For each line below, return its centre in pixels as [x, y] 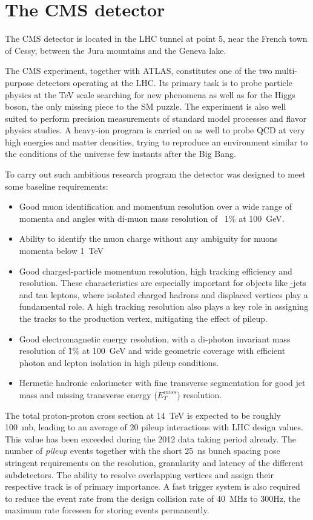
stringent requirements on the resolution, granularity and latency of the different [154, 462]
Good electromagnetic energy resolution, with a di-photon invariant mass [155, 338]
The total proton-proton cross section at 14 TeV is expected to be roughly [143, 415]
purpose [19, 82]
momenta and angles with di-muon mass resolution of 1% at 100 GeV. [152, 218]
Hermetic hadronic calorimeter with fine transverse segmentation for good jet [162, 383]
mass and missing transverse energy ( [88, 394]
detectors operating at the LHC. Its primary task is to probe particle [164, 82]
